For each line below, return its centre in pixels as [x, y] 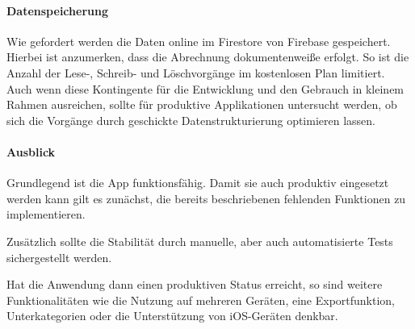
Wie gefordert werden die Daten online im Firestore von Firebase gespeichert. [199, 41]
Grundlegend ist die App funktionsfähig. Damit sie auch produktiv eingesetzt [198, 183]
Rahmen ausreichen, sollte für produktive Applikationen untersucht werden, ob [202, 104]
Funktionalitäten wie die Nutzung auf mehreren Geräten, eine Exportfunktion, [201, 300]
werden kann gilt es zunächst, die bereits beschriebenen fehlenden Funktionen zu [206, 198]
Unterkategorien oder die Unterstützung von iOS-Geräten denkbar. [172, 316]
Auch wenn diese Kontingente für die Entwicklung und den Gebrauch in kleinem [205, 88]
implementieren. [46, 214]
